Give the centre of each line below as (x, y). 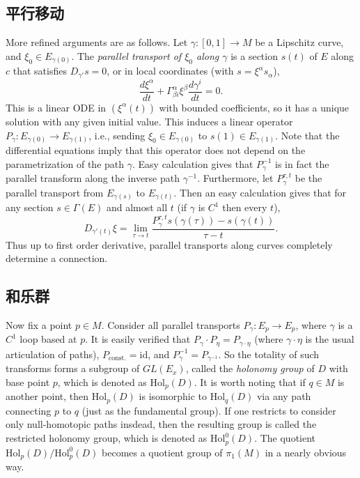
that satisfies (40, 71)
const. (117, 358)
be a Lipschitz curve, (299, 42)
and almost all (137, 207)
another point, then (47, 396)
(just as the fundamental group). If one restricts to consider (209, 410)
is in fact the (302, 163)
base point (28, 381)
